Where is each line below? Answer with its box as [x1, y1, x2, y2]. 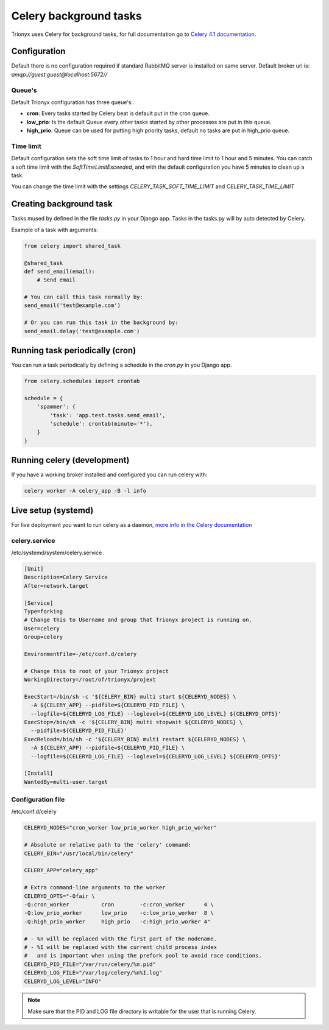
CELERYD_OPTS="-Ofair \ [24, 892, 96, 900]
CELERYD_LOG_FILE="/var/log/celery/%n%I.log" [24, 969, 163, 976]
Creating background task [11, 199, 113, 210]
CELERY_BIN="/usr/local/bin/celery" [24, 850, 134, 857]
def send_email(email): [24, 268, 96, 275]
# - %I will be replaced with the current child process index [24, 944, 218, 950]
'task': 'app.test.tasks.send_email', [49, 412, 166, 418]
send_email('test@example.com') [24, 302, 121, 309]
